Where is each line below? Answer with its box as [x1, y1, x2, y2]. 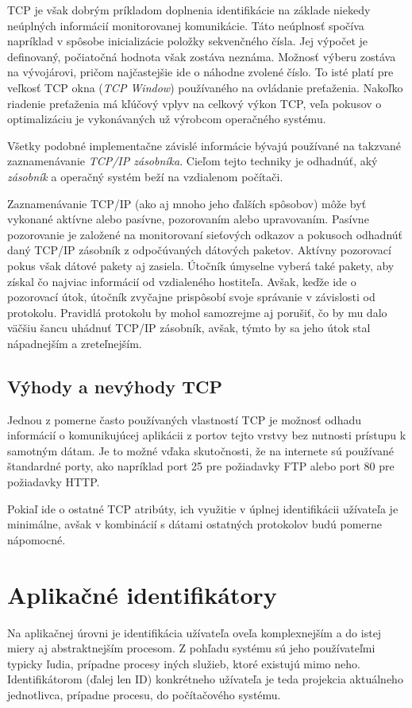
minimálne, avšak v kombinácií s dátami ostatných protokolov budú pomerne [7, 516, 383, 532]
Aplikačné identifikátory [7, 578, 277, 610]
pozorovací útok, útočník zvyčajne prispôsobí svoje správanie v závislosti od [7, 288, 375, 305]
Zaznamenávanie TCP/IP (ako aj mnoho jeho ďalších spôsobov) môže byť [7, 195, 367, 211]
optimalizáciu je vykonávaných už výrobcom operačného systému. [7, 110, 326, 127]
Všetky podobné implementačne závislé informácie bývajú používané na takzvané [7, 137, 402, 153]
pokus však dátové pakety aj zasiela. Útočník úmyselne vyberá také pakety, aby [7, 257, 395, 273]
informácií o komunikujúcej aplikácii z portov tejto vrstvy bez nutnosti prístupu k [7, 427, 406, 443]
